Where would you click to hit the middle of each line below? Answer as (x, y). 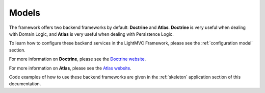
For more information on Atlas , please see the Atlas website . (70, 68)
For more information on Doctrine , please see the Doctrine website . (78, 59)
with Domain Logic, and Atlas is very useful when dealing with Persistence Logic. (91, 34)
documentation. (25, 84)
